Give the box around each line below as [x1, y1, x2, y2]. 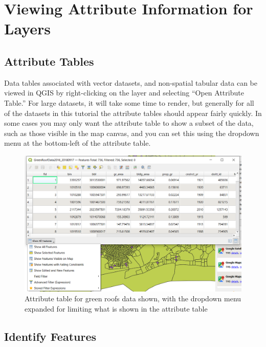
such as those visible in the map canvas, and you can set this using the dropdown [4, 127, 259, 138]
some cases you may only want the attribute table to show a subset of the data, [4, 118, 254, 128]
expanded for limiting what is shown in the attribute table [25, 303, 208, 314]
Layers [4, 18, 51, 39]
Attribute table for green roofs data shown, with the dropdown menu [25, 293, 241, 304]
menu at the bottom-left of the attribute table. [4, 138, 151, 148]
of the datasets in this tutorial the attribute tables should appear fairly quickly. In [4, 107, 262, 118]
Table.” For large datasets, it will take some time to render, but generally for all [4, 97, 254, 108]
